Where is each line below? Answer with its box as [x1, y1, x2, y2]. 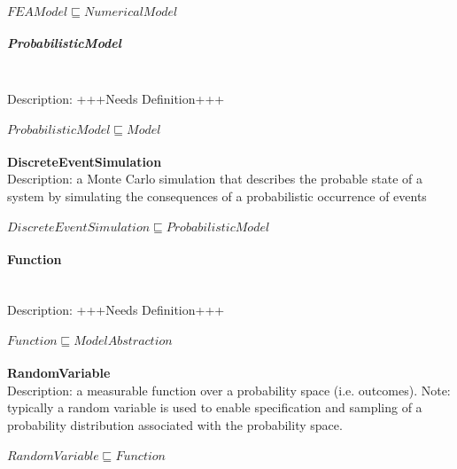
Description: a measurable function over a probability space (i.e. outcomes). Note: [7, 380, 451, 399]
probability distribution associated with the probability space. [7, 415, 343, 434]
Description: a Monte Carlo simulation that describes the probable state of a [7, 169, 422, 188]
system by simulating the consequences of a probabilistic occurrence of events [7, 186, 427, 205]
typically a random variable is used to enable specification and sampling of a [7, 398, 422, 417]
